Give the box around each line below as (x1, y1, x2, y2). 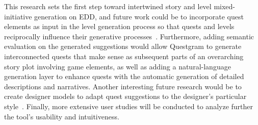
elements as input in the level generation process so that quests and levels (4, 21, 235, 32)
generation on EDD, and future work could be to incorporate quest (34, 11, 244, 21)
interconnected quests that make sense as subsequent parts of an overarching (4, 51, 244, 61)
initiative (4, 11, 32, 21)
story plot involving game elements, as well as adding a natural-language (4, 61, 231, 71)
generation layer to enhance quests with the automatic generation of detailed (4, 71, 244, 82)
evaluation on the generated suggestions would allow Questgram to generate (4, 41, 242, 52)
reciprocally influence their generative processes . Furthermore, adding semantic (4, 31, 254, 41)
